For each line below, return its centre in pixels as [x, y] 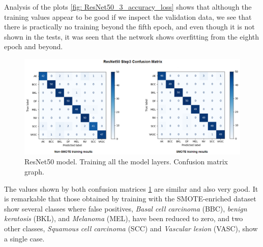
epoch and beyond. [34, 46]
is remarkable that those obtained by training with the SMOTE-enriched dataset [130, 199]
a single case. [24, 238]
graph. [34, 171]
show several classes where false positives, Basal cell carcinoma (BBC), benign [126, 208]
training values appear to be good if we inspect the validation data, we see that [128, 16]
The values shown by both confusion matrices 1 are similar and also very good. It [131, 188]
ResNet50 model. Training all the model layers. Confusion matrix [126, 162]
